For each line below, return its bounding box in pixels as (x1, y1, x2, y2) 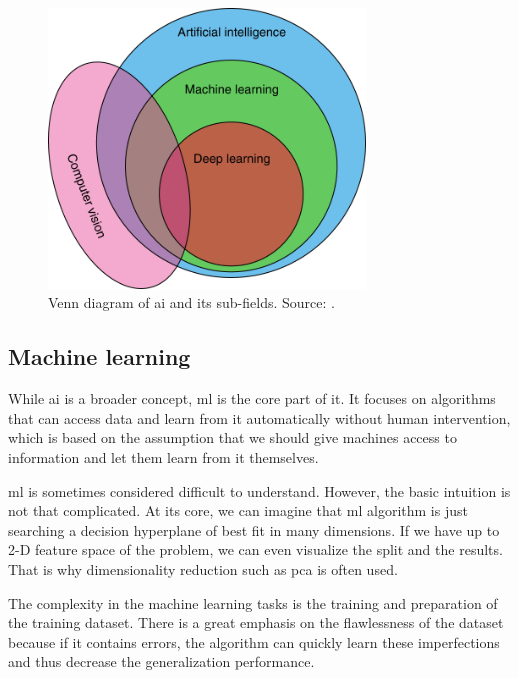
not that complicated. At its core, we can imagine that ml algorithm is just (8, 500, 468, 521)
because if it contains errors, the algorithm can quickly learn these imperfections (8, 631, 500, 652)
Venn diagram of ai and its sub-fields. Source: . (48, 292, 335, 313)
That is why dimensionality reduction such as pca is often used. (8, 558, 398, 579)
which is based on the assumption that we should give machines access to (8, 427, 457, 448)
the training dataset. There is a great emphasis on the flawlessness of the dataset (8, 612, 504, 633)
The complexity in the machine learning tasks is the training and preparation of (8, 592, 498, 613)
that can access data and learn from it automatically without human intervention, (8, 407, 511, 428)
